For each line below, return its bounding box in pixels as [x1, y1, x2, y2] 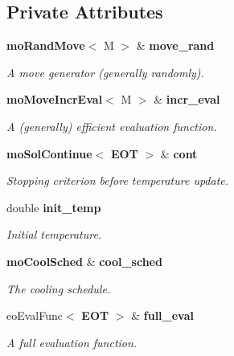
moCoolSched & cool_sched [6, 252, 162, 269]
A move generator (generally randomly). [6, 63, 204, 80]
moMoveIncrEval [6, 91, 103, 108]
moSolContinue [6, 145, 92, 162]
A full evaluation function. [6, 333, 138, 350]
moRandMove [6, 37, 85, 54]
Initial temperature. [6, 226, 102, 243]
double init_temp [6, 198, 101, 215]
